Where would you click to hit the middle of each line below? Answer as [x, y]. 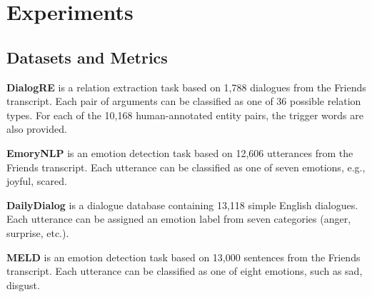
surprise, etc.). [38, 232]
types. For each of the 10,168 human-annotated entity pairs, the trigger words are [185, 115]
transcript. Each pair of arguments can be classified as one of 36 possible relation [184, 101]
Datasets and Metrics [87, 57]
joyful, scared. [37, 181]
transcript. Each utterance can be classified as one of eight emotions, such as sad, [185, 271]
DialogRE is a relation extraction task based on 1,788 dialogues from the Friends [186, 87]
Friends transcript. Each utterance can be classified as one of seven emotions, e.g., [186, 167]
